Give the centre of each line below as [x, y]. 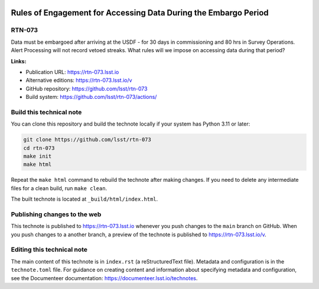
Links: [19, 61]
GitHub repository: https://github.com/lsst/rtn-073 [87, 88]
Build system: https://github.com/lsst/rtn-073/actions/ [91, 97]
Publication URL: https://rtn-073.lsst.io [72, 72]
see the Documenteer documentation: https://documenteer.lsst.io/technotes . [104, 278]
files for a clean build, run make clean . [59, 188]
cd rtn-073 [39, 148]
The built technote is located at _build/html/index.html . [84, 199]
